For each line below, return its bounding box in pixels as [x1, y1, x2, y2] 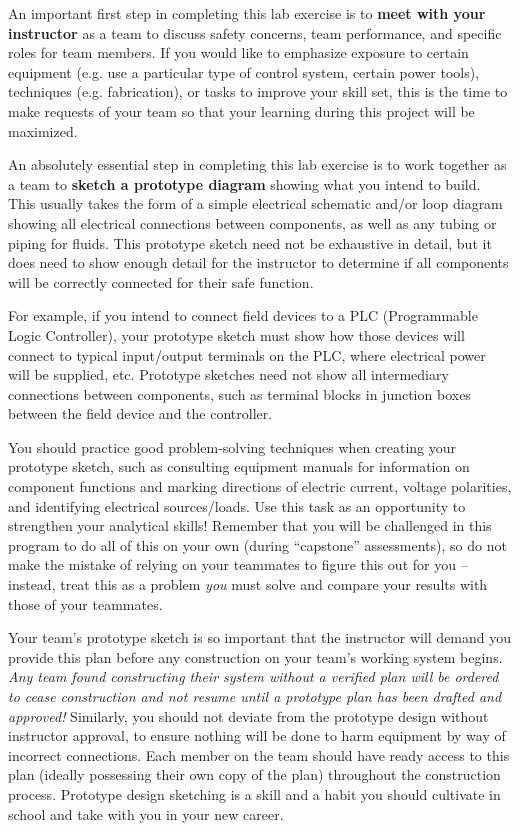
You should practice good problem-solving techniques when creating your [8, 436, 457, 457]
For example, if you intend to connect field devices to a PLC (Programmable [8, 305, 478, 326]
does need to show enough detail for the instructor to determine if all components [8, 252, 509, 273]
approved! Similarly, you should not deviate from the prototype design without [8, 705, 489, 726]
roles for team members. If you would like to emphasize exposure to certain [8, 42, 469, 63]
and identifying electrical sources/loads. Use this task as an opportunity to [8, 495, 466, 516]
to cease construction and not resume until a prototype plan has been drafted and [8, 686, 502, 706]
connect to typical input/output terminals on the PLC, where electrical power [8, 344, 486, 365]
